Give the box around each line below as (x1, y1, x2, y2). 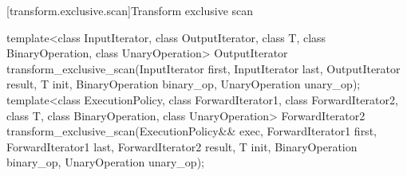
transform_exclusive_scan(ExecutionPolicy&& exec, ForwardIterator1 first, (6, 123, 377, 139)
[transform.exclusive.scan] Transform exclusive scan (6, 2, 254, 18)
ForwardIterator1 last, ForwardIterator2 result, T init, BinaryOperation (6, 138, 358, 154)
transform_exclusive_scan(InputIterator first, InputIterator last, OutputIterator (6, 60, 401, 76)
